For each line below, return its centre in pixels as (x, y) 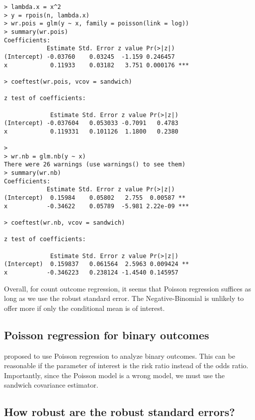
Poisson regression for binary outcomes (107, 335)
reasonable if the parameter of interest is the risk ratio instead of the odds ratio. (126, 365)
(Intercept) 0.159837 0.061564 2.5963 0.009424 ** (97, 264)
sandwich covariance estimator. (51, 385)
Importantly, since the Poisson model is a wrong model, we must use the (115, 375)
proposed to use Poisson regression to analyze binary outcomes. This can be (120, 355)
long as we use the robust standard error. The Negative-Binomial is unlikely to (124, 298)
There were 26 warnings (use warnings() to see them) (95, 165)
